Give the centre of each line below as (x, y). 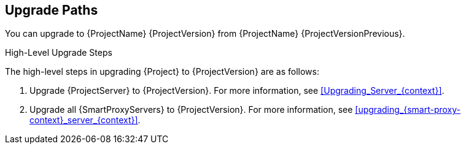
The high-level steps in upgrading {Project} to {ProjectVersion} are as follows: (162, 72)
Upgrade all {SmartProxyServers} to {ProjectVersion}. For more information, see (191, 110)
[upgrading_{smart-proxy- (408, 110)
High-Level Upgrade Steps (59, 53)
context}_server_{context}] (84, 120)
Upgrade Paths (52, 10)
